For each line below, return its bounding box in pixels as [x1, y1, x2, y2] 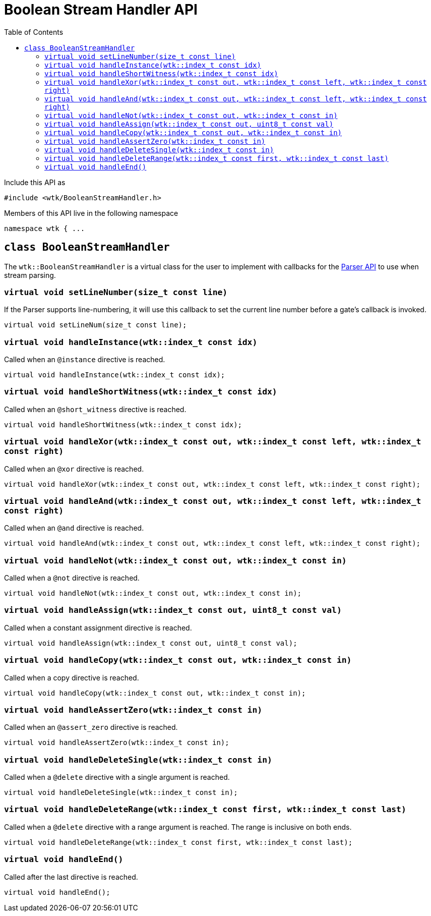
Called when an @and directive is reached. [4, 524, 144, 533]
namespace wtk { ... [4, 224, 85, 233]
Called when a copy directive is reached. [4, 673, 139, 682]
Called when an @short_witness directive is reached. [4, 405, 187, 414]
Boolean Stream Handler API [4, 1, 198, 18]
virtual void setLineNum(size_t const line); [4, 321, 187, 329]
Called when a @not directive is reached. [4, 574, 140, 583]
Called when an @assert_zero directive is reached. [4, 723, 178, 732]
